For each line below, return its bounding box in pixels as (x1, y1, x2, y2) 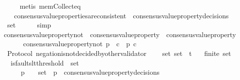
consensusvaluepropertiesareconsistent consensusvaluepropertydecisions (14, 10, 229, 20)
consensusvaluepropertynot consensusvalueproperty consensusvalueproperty (3, 29, 236, 39)
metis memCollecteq (19, 1, 81, 11)
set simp (7, 20, 51, 30)
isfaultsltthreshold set (10, 57, 79, 67)
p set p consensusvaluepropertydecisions (20, 67, 160, 77)
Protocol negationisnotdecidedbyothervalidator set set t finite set (7, 48, 231, 58)
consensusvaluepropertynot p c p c (23, 39, 137, 49)
